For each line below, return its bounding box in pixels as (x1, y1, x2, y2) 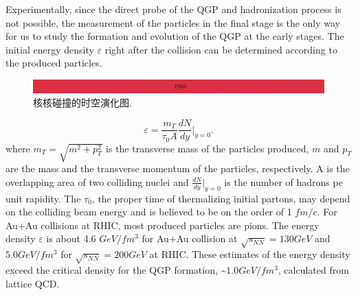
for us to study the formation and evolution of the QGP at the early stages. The (5, 29, 344, 43)
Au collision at (176, 231, 238, 246)
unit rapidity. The (5, 191, 81, 205)
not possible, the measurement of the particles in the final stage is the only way (5, 15, 341, 29)
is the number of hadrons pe (224, 174, 343, 189)
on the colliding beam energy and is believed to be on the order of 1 (5, 204, 292, 219)
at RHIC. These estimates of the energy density (149, 247, 350, 261)
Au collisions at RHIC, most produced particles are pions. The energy (25, 217, 320, 232)
